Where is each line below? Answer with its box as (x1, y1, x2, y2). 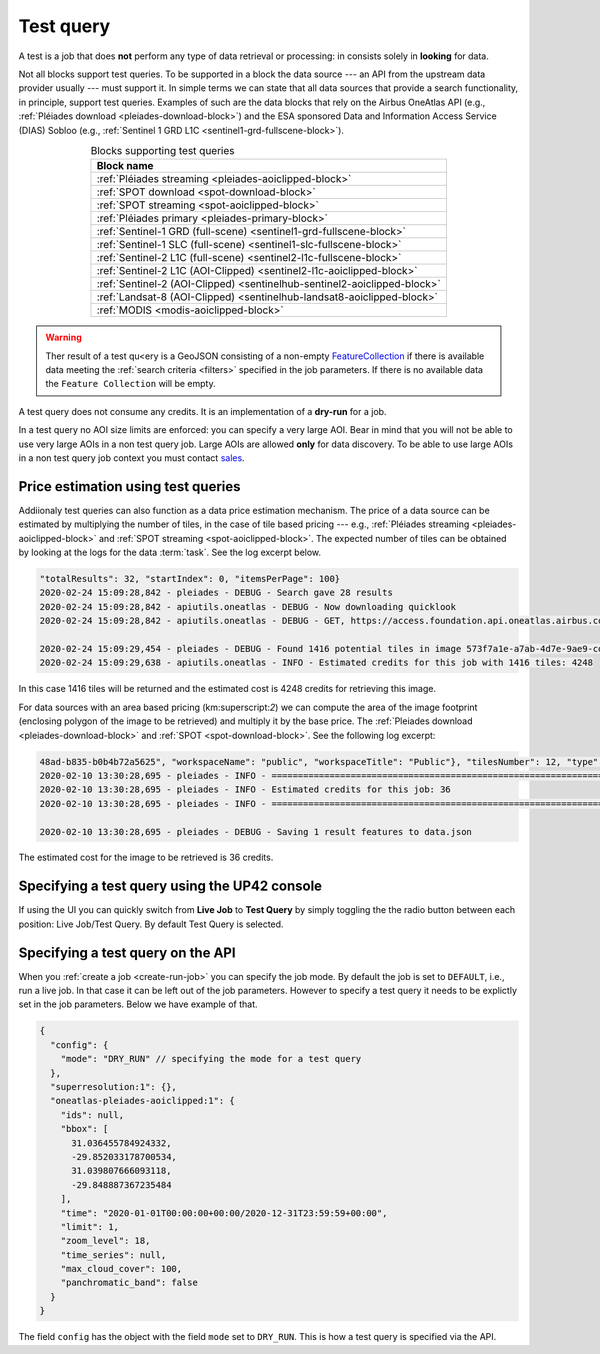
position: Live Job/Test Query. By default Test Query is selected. (18, 918, 284, 930)
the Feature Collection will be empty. (45, 378, 217, 390)
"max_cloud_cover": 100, (60, 1263, 183, 1275)
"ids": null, (60, 1109, 125, 1120)
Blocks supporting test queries (90, 144, 235, 158)
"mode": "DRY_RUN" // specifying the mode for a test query (60, 1053, 362, 1065)
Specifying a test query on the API (18, 944, 236, 961)
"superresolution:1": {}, (50, 1081, 177, 1093)
